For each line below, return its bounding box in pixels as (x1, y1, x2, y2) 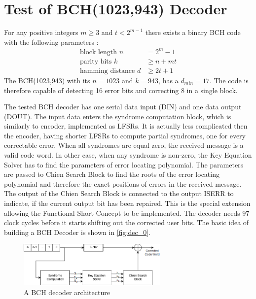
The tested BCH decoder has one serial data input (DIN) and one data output (4, 101, 242, 112)
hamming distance (80, 67, 135, 74)
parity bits (80, 58, 112, 65)
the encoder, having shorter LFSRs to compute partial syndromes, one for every (4, 130, 246, 140)
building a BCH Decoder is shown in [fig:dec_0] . (4, 227, 150, 237)
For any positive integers (4, 27, 78, 37)
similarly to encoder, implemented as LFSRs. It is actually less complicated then (4, 121, 248, 131)
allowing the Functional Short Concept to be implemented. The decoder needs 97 (4, 207, 250, 218)
